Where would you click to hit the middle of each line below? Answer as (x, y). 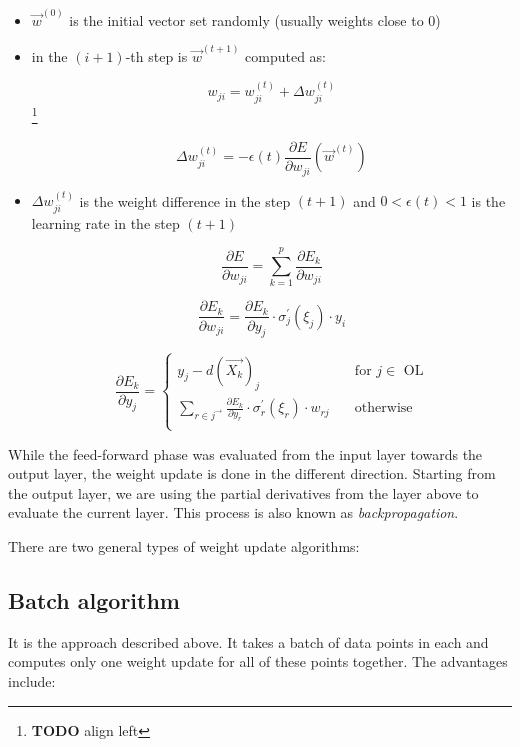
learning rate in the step (105, 222)
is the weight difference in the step (185, 200)
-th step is (156, 55)
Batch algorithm (94, 600)
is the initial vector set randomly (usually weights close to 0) (255, 19)
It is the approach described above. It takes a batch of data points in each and (248, 641)
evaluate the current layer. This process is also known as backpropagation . (233, 512)
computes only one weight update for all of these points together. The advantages (258, 661)
